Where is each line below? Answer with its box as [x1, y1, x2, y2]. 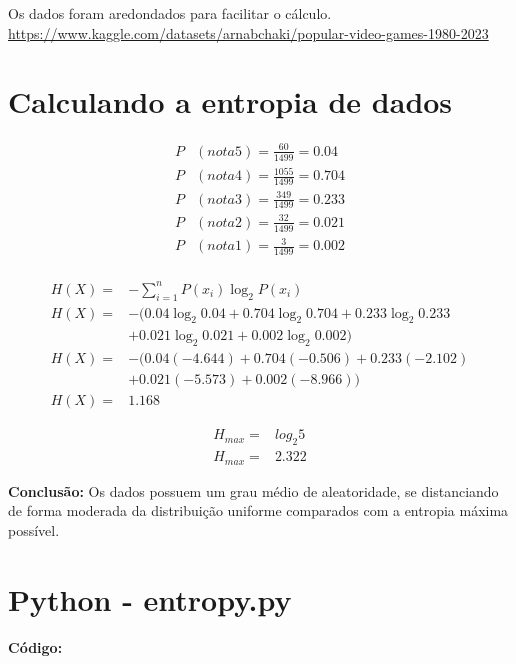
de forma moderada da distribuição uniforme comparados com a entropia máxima [8, 500, 509, 521]
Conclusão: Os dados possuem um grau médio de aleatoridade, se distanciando [8, 480, 499, 501]
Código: [8, 636, 63, 657]
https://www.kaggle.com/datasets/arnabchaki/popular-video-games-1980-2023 [8, 22, 489, 43]
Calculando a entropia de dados [8, 81, 453, 122]
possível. [8, 519, 60, 540]
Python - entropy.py [8, 578, 292, 619]
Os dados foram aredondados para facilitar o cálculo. [8, 3, 332, 23]
